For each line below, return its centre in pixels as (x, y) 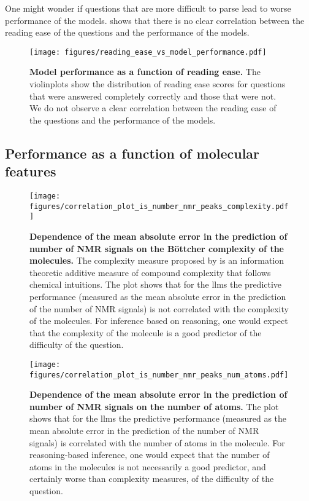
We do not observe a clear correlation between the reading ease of (153, 108)
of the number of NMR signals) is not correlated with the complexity (159, 308)
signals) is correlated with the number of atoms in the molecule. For (157, 442)
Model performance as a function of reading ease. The (145, 72)
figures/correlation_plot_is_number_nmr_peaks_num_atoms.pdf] (159, 375)
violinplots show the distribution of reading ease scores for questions (158, 84)
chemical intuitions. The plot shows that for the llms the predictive (156, 284)
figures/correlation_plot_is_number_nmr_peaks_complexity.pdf (159, 206)
